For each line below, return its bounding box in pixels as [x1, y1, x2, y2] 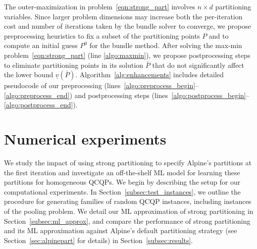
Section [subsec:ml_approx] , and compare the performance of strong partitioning [4, 215, 251, 226]
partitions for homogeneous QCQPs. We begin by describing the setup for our [4, 177, 241, 187]
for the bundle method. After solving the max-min [89, 40, 242, 50]
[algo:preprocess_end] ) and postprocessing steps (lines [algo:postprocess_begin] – [4, 90, 250, 100]
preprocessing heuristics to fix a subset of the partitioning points [4, 30, 200, 41]
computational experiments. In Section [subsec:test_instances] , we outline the [4, 186, 241, 197]
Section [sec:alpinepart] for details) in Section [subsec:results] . [4, 235, 193, 245]
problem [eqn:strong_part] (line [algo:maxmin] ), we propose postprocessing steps [4, 50, 251, 60]
